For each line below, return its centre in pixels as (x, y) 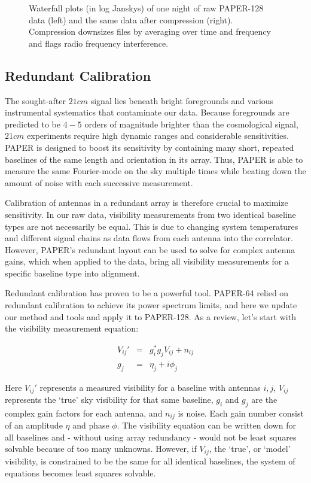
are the (264, 400)
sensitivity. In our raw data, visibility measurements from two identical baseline (150, 214)
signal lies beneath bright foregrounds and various (182, 100)
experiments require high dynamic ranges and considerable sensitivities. (158, 136)
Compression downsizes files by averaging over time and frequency (150, 31)
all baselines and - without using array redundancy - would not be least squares (151, 437)
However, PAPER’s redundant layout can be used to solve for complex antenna (150, 249)
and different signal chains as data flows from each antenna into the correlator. (149, 238)
